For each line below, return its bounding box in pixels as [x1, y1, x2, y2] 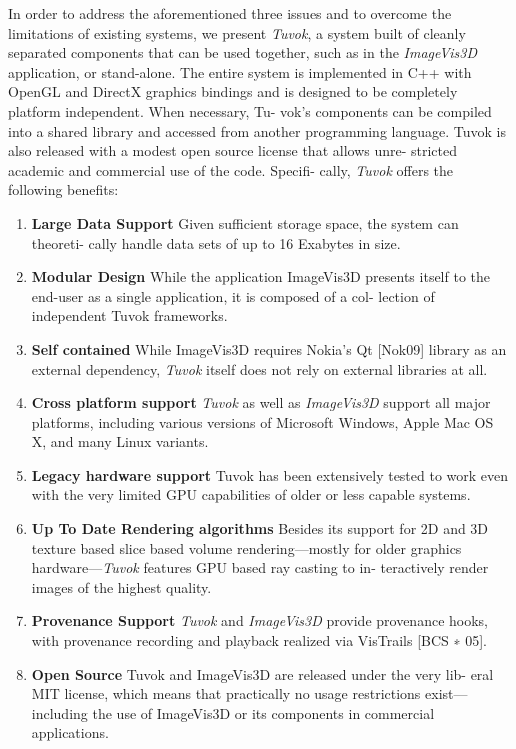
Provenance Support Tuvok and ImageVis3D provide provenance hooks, [31, 610, 489, 631]
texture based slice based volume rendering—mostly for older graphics [31, 537, 462, 558]
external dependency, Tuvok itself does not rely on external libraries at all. [31, 358, 488, 379]
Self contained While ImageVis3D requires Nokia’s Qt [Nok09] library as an [31, 338, 507, 359]
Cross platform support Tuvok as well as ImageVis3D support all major [31, 392, 491, 413]
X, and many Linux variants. [31, 431, 209, 452]
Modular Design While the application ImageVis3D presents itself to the [31, 266, 491, 287]
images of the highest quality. [31, 576, 212, 597]
